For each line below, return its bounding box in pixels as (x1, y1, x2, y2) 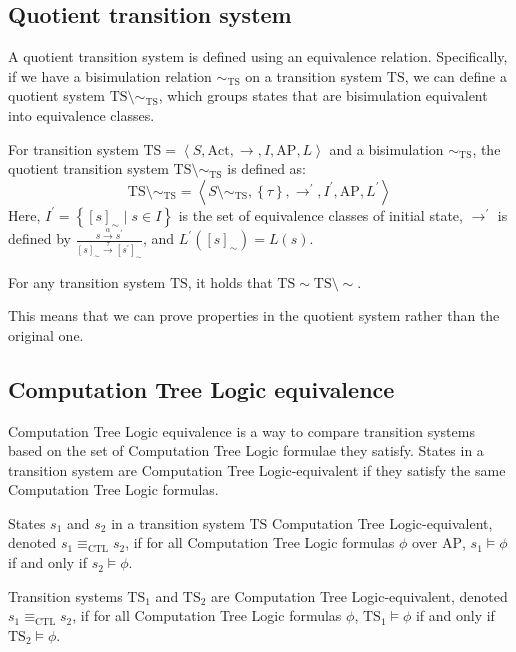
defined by (8, 228, 72, 249)
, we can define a (404, 65, 507, 86)
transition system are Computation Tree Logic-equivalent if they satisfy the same (8, 459, 506, 480)
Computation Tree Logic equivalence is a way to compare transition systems (8, 420, 475, 441)
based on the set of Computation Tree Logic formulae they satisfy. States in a (8, 440, 484, 461)
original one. (8, 324, 84, 345)
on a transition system (245, 65, 383, 86)
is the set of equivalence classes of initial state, (178, 204, 463, 225)
